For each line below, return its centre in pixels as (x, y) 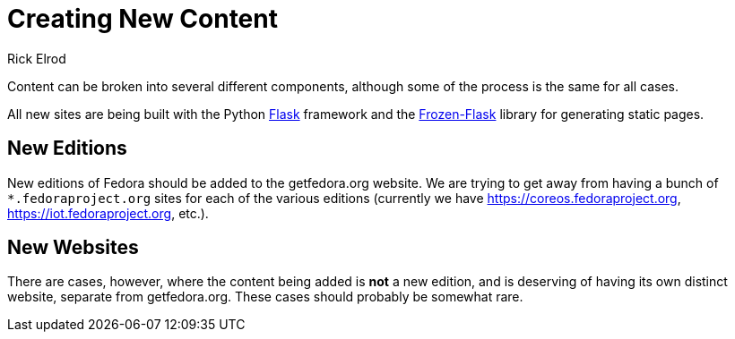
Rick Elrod (37, 58)
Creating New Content (143, 19)
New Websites (73, 248)
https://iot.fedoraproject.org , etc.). (108, 213)
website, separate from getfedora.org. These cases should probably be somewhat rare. (265, 297)
